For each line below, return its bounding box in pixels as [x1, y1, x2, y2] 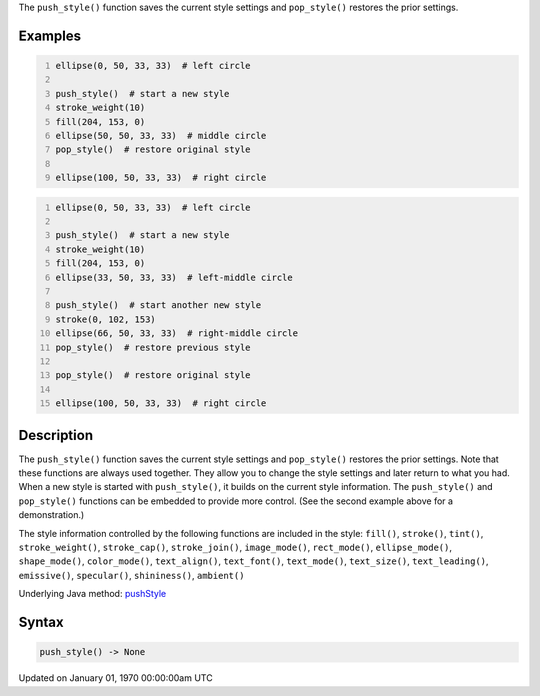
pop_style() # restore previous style [55, 341, 251, 353]
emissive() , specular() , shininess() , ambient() [18, 569, 245, 581]
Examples [18, 27, 82, 44]
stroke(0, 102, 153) [55, 313, 157, 325]
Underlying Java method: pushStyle [18, 588, 167, 600]
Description [18, 426, 94, 444]
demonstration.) [18, 509, 85, 521]
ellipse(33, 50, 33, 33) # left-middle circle [55, 271, 294, 283]
